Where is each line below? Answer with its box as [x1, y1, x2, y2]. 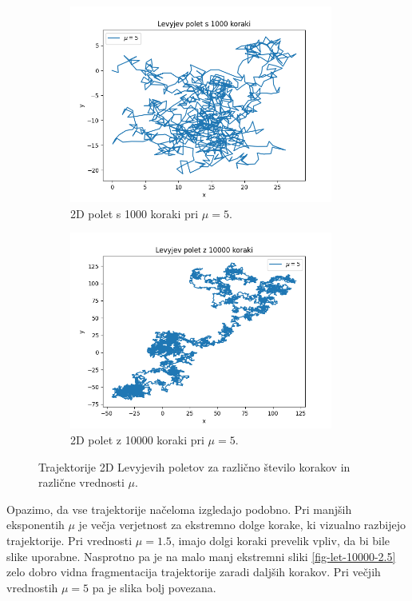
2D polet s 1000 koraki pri [70, 205, 199, 221]
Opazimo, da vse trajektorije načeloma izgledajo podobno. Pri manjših [6, 500, 352, 517]
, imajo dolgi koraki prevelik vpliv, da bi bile [171, 531, 390, 548]
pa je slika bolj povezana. [92, 579, 216, 595]
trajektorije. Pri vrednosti [6, 531, 133, 548]
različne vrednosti [38, 474, 125, 491]
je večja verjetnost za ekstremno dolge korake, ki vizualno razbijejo [78, 516, 406, 533]
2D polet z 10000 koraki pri [70, 431, 204, 448]
